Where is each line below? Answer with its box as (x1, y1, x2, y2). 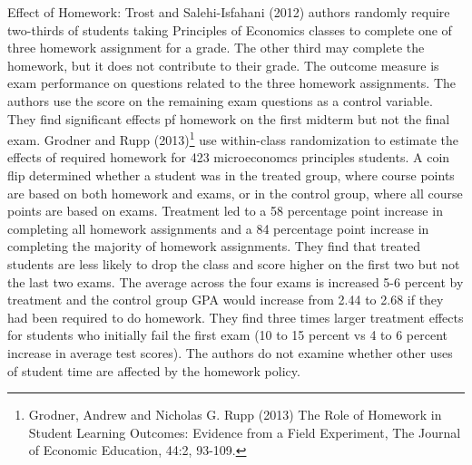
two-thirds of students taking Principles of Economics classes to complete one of (7, 20, 452, 39)
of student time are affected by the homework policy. (7, 361, 300, 380)
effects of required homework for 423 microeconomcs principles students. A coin (7, 148, 450, 167)
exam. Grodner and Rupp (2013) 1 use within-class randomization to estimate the (7, 128, 458, 149)
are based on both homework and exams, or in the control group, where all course (7, 183, 463, 202)
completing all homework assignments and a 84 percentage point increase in (7, 218, 429, 237)
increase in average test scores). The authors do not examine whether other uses (7, 343, 453, 362)
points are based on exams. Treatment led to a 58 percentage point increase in (7, 201, 443, 220)
